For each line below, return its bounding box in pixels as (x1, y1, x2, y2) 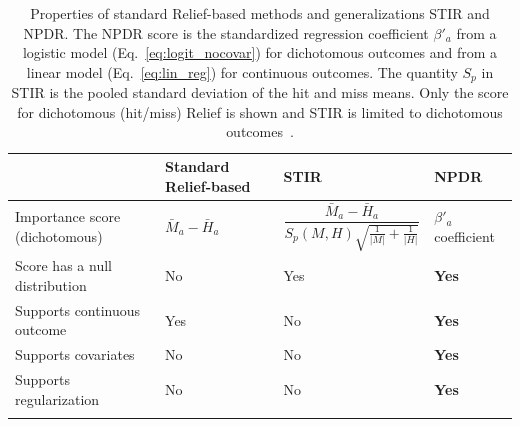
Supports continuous (15, 299, 141, 320)
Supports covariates (15, 344, 135, 365)
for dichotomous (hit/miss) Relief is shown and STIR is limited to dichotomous (17, 101, 503, 122)
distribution (15, 274, 87, 295)
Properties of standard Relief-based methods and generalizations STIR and (30, 3, 490, 23)
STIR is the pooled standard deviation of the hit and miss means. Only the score (11, 82, 509, 103)
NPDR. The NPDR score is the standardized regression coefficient (23, 22, 429, 43)
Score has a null (15, 255, 112, 276)
